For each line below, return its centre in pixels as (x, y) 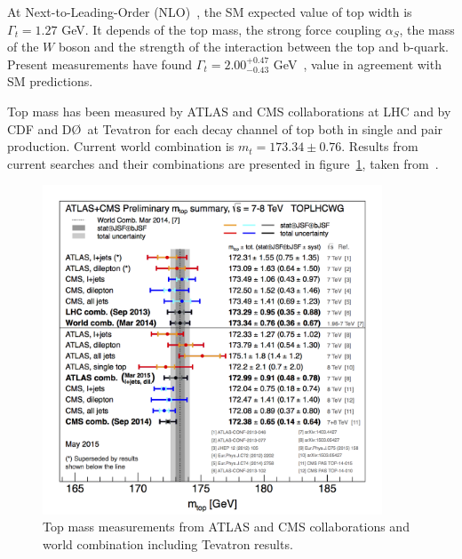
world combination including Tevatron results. (168, 543)
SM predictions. (50, 81)
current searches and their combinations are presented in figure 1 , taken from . (223, 163)
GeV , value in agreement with (357, 64)
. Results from (380, 146)
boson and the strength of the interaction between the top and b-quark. (253, 47)
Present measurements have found (100, 64)
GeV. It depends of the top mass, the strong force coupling (221, 29)
